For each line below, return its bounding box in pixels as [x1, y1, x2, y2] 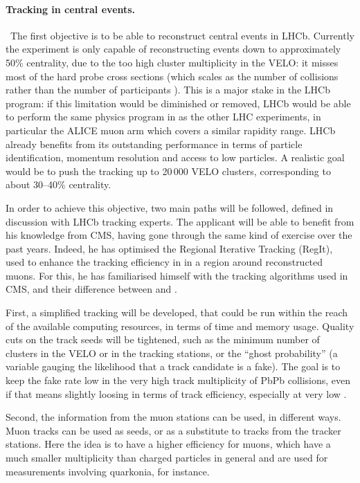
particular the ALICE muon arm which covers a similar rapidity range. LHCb [6, 122, 336, 137]
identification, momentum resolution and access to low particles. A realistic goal [6, 150, 345, 165]
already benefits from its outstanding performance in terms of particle [6, 136, 303, 151]
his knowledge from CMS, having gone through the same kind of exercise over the [6, 228, 352, 242]
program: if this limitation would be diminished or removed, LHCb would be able [6, 95, 351, 110]
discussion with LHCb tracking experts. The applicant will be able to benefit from [6, 214, 354, 228]
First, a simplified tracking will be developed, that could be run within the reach [6, 305, 348, 320]
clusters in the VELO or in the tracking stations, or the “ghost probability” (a [6, 345, 338, 360]
